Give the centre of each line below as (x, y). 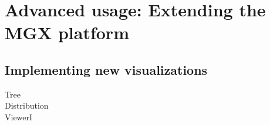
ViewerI (19, 117)
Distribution (27, 105)
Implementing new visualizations (106, 69)
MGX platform (67, 32)
